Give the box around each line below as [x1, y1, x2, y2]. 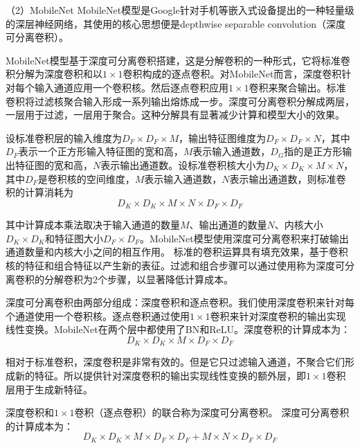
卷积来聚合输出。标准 [249, 80, 346, 94]
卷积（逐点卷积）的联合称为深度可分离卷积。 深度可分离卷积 [74, 405, 350, 420]
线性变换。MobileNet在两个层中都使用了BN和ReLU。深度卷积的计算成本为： [6, 322, 350, 337]
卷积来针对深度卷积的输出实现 [210, 308, 346, 323]
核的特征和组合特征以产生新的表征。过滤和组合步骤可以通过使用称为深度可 [6, 258, 345, 272]
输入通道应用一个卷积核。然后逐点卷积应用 [34, 80, 228, 94]
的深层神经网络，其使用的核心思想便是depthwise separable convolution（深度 [6, 16, 345, 30]
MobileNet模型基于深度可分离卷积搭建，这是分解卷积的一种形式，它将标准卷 [6, 53, 350, 67]
